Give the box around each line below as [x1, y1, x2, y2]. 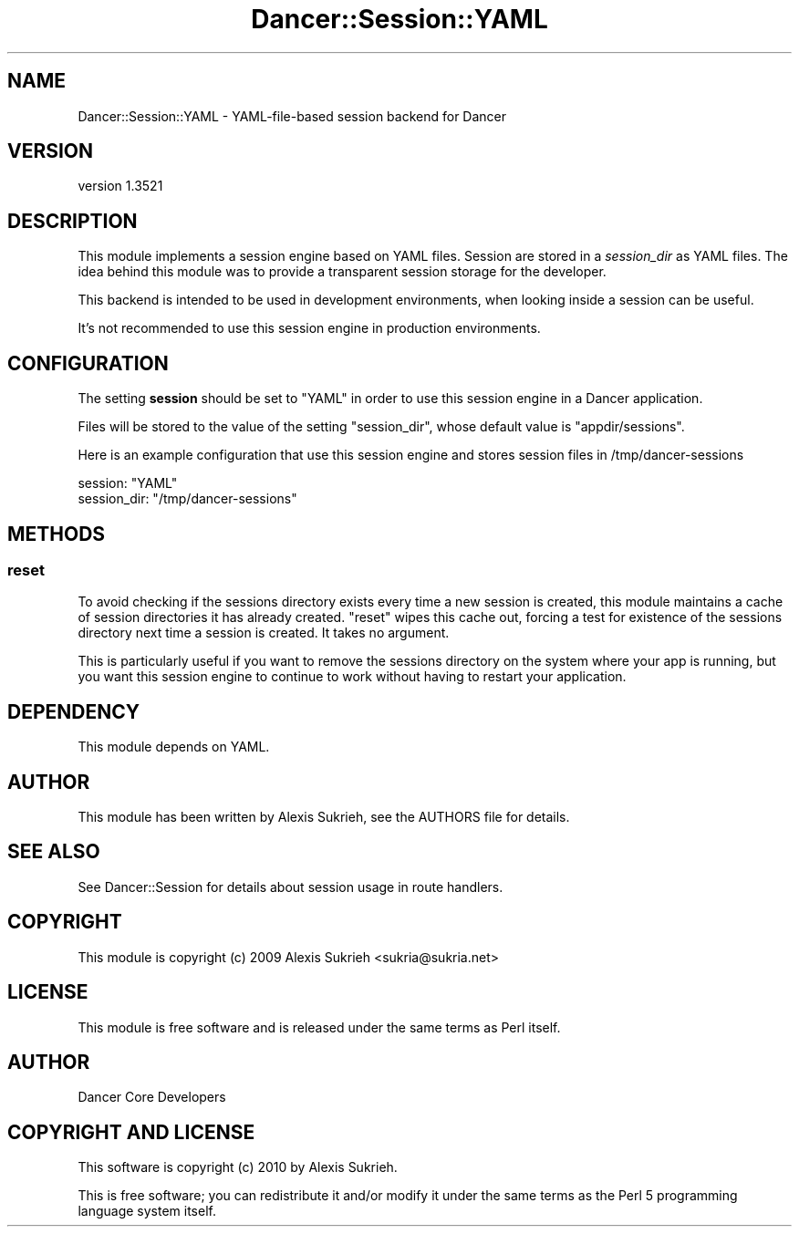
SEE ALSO [7, 840, 100, 864]
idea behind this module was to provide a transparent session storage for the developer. [78, 264, 607, 280]
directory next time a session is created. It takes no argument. [78, 625, 450, 641]
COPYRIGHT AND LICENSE [7, 1120, 255, 1144]
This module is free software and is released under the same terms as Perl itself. [78, 1019, 561, 1035]
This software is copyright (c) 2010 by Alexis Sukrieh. [78, 1159, 398, 1176]
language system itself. [78, 1203, 216, 1219]
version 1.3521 [78, 178, 163, 194]
